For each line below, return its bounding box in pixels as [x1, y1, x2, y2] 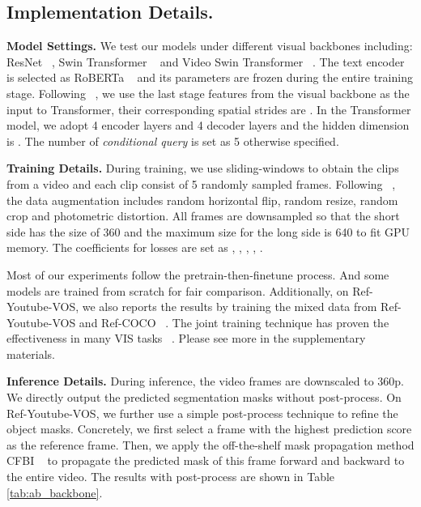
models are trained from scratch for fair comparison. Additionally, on [6, 282, 349, 299]
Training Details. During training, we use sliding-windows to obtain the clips [6, 160, 399, 177]
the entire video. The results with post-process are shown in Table [6, 468, 335, 485]
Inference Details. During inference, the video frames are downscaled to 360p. [6, 373, 404, 390]
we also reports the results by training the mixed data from [82, 298, 377, 315]
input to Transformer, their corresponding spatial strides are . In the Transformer [6, 100, 411, 117]
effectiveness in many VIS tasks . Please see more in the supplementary [6, 330, 366, 347]
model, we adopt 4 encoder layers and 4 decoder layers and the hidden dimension [6, 117, 410, 134]
